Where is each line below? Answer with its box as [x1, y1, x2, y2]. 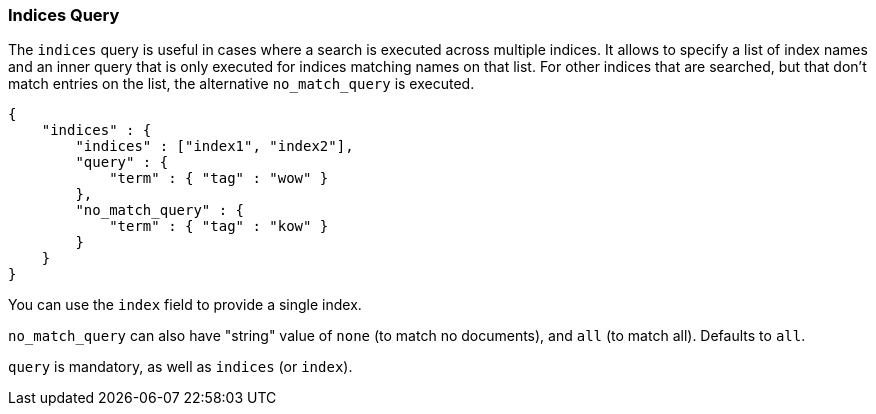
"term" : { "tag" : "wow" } [109, 170, 329, 187]
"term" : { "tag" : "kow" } [109, 218, 329, 235]
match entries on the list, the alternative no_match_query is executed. [8, 75, 475, 93]
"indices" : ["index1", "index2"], [75, 138, 354, 155]
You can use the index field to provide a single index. [8, 296, 362, 314]
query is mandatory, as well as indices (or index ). [8, 358, 353, 376]
